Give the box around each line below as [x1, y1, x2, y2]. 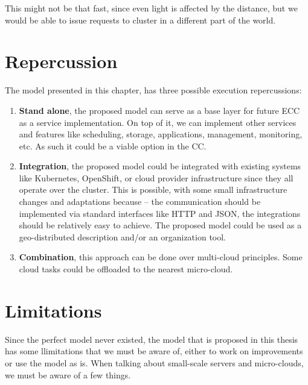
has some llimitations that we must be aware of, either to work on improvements [5, 345, 303, 357]
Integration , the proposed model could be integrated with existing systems [19, 160, 301, 172]
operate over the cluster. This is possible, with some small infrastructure [19, 183, 287, 196]
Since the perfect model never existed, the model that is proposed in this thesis [5, 333, 298, 345]
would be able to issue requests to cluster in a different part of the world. [5, 13, 276, 26]
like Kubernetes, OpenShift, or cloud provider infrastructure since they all [19, 171, 294, 184]
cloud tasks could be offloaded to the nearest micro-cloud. [19, 263, 233, 275]
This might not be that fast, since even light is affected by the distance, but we [5, 2, 298, 14]
